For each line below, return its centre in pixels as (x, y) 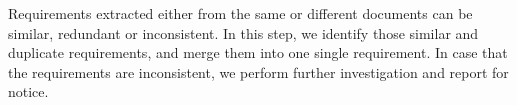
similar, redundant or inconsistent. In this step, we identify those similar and (243, 32)
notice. (28, 91)
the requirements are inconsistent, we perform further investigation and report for (258, 71)
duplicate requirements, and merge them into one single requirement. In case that (258, 52)
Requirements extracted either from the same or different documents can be (240, 13)
